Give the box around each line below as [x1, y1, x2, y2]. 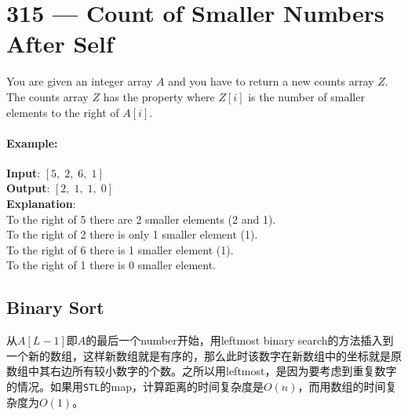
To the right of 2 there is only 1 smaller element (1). [6, 226, 258, 243]
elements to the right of [6, 104, 119, 120]
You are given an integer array [6, 73, 153, 89]
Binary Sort [6, 295, 104, 319]
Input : [6, 164, 41, 181]
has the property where [103, 88, 215, 104]
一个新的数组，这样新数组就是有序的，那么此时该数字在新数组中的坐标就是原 [6, 347, 402, 363]
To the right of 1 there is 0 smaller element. [6, 257, 217, 273]
